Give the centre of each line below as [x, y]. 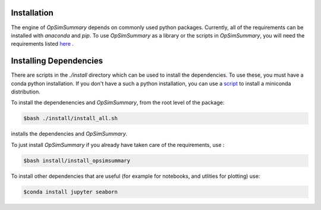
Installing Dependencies [57, 61]
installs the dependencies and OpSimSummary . [69, 134]
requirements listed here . [43, 44]
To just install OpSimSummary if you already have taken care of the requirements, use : [118, 145]
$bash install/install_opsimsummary [77, 160]
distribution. [26, 92]
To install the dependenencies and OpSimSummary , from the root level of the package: [118, 103]
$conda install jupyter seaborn [71, 192]
